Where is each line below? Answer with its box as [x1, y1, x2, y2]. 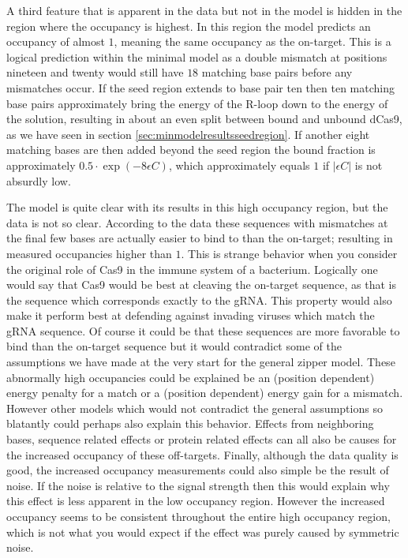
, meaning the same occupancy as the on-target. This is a [114, 33, 391, 50]
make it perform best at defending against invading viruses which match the [6, 307, 375, 324]
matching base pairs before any [201, 64, 353, 81]
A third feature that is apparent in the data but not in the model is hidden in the [6, 2, 402, 18]
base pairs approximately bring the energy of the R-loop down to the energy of [6, 95, 388, 111]
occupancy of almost [6, 33, 105, 50]
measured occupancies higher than [6, 245, 172, 261]
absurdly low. [6, 172, 71, 189]
